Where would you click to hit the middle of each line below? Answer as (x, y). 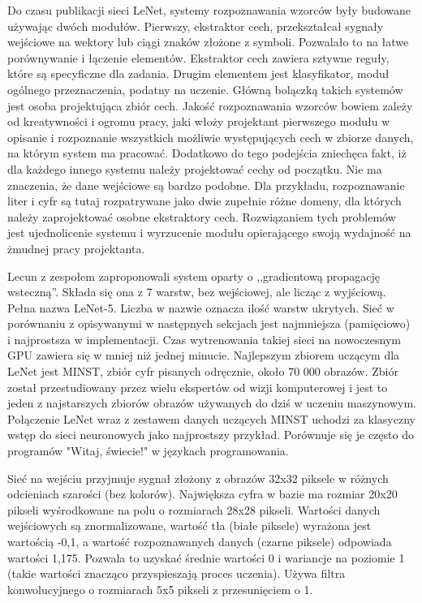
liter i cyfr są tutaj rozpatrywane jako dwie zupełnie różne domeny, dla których (205, 201)
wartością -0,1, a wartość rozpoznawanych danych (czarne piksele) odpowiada (200, 541)
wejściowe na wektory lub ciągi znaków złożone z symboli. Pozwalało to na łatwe (208, 42)
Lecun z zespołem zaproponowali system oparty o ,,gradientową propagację (194, 276)
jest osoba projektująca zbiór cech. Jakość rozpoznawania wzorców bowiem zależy (210, 105)
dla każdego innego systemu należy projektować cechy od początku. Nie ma (195, 168)
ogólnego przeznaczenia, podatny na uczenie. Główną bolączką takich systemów (205, 89)
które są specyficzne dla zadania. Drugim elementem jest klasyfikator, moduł (198, 73)
